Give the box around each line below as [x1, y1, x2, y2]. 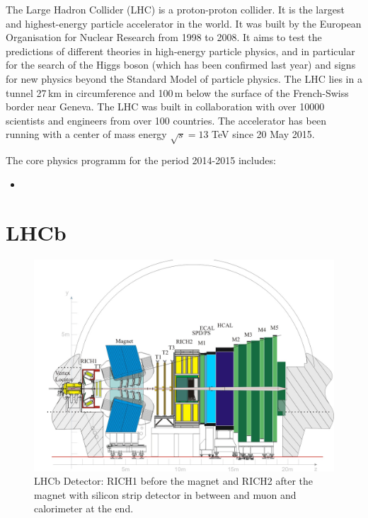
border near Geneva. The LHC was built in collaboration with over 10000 [6, 99, 325, 114]
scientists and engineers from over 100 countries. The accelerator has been [6, 113, 326, 127]
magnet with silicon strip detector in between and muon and [34, 487, 297, 502]
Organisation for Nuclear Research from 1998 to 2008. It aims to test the [6, 30, 322, 45]
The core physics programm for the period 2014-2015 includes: [6, 153, 276, 168]
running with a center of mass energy [6, 127, 167, 142]
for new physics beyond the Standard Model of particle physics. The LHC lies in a [6, 71, 362, 86]
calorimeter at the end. [34, 501, 134, 516]
